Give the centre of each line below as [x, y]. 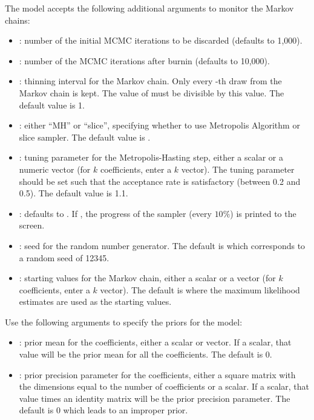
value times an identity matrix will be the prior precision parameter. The [155, 398]
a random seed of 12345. [64, 257]
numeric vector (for [55, 169]
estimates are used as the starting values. [95, 302]
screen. [32, 225]
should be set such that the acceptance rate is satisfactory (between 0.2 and [160, 181]
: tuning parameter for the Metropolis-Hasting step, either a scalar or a [151, 157]
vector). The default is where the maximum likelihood [200, 289]
